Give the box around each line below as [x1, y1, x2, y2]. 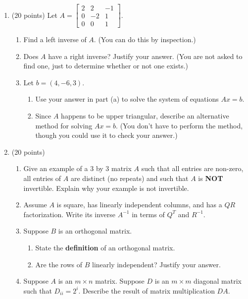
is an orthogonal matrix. [58, 226, 132, 236]
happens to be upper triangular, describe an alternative [61, 111, 229, 121]
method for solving [35, 120, 93, 130]
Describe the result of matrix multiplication [83, 285, 215, 296]
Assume [23, 199, 47, 210]
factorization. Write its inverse [23, 209, 115, 219]
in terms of [132, 209, 165, 219]
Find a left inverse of [23, 34, 87, 45]
